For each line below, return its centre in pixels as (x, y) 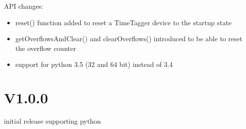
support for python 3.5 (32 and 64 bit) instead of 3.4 (94, 64)
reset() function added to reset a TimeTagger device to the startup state (123, 22)
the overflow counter (46, 48)
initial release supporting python (52, 121)
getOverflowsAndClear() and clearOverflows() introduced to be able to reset (129, 39)
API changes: (24, 6)
